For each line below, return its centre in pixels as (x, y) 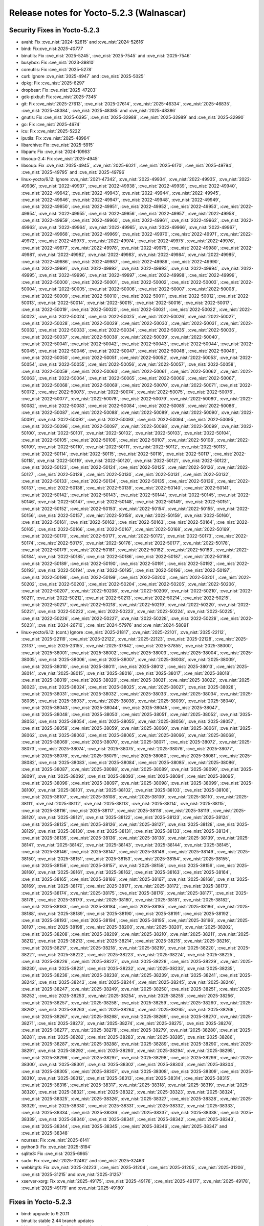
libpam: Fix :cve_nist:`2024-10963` (56, 152)
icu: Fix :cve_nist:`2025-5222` (51, 131)
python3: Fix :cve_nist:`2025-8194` (56, 1147)
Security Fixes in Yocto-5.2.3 (54, 30)
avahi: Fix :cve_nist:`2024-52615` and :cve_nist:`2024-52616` (83, 42)
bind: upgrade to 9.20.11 (45, 1214)
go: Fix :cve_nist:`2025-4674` (51, 124)
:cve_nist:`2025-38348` (45, 1133)
